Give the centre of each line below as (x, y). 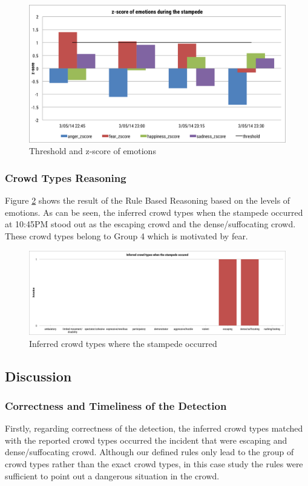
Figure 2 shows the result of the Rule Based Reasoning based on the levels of (148, 200)
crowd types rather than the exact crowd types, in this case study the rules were (154, 464)
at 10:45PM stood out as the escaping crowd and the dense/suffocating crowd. (150, 224)
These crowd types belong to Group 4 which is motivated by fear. (126, 235)
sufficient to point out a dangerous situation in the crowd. (112, 475)
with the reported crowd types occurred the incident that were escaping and (146, 440)
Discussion (38, 376)
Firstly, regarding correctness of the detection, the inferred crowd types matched (154, 428)
